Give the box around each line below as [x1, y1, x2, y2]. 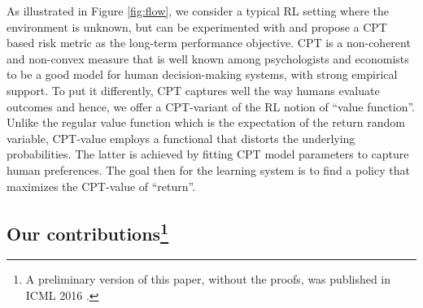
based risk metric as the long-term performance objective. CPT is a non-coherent [7, 34, 411, 51]
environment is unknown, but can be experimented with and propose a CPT [7, 18, 387, 35]
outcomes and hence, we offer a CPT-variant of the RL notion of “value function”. [7, 98, 415, 115]
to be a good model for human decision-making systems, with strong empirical [7, 66, 398, 83]
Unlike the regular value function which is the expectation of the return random [7, 114, 405, 131]
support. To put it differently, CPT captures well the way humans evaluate [7, 81, 380, 98]
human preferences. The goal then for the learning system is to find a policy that [7, 161, 410, 178]
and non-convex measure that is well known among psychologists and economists [7, 50, 409, 67]
